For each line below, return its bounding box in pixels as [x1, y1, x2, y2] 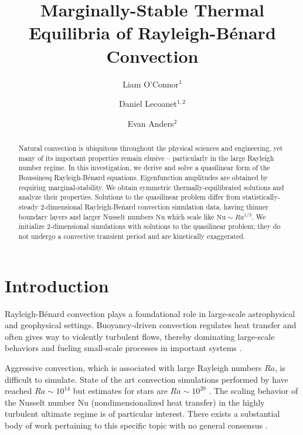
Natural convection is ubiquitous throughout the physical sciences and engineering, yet [18, 143, 283, 153]
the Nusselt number [5, 396, 75, 408]
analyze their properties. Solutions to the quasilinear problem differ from [18, 192, 240, 202]
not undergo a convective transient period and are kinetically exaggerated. [18, 231, 246, 241]
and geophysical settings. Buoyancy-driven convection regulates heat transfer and [5, 319, 297, 331]
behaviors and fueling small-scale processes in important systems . [5, 342, 242, 354]
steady [18, 202, 39, 212]
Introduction [5, 273, 109, 297]
